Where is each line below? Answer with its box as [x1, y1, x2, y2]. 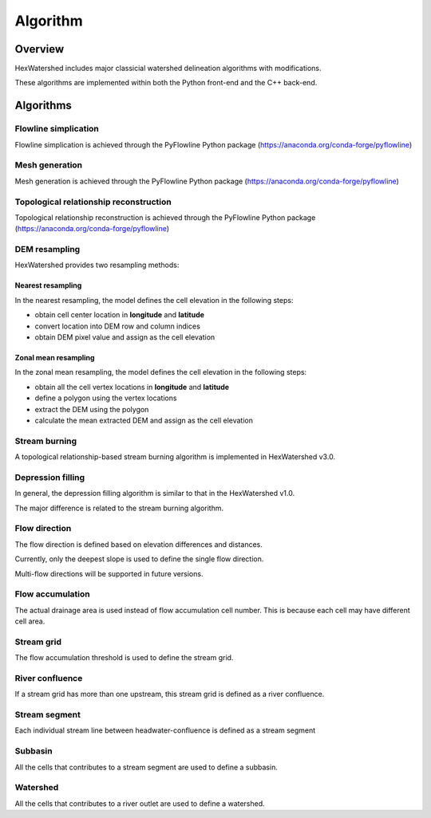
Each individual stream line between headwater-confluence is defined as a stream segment [14, 726, 316, 735]
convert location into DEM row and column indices [34, 321, 201, 331]
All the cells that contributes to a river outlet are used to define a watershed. [14, 798, 265, 808]
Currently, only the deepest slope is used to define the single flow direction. [14, 554, 264, 564]
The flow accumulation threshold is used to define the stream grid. [14, 653, 234, 663]
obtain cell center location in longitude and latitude [34, 310, 205, 320]
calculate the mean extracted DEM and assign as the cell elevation [34, 415, 253, 425]
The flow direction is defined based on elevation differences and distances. [14, 539, 263, 549]
